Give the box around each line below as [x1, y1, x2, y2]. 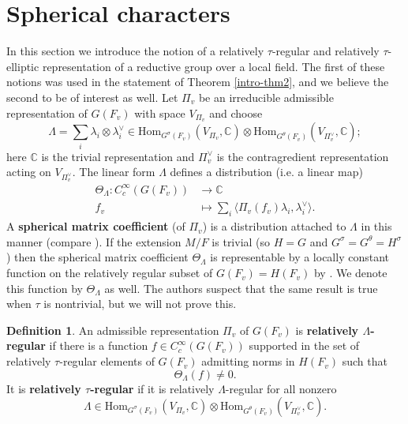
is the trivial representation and [41, 148, 195, 164]
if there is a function [49, 337, 148, 354]
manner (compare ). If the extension [6, 233, 182, 250]
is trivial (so [211, 233, 271, 250]
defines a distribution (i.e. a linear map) [170, 163, 364, 180]
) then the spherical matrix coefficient [6, 249, 189, 265]
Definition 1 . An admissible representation [6, 321, 219, 338]
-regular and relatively [271, 43, 380, 59]
